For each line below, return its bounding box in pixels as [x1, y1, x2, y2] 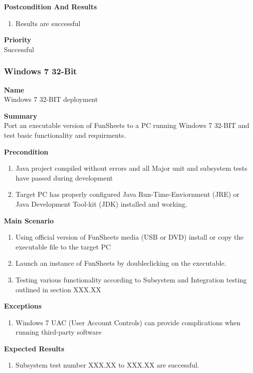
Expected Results [4, 343, 64, 353]
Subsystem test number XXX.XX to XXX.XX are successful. [15, 360, 199, 370]
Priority [4, 34, 31, 45]
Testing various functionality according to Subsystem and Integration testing [15, 274, 247, 284]
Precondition [4, 146, 49, 156]
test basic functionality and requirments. [4, 129, 126, 140]
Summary [4, 110, 37, 121]
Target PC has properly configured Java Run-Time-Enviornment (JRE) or [15, 189, 240, 199]
